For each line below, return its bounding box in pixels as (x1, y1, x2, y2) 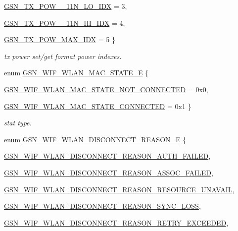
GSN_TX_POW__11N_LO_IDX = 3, (4, 1, 127, 11)
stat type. (4, 117, 32, 128)
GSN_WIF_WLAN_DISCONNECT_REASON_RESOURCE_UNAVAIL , (4, 184, 235, 194)
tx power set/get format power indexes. (4, 51, 122, 61)
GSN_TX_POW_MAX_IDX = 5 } (4, 34, 115, 45)
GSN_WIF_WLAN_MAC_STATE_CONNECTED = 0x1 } (4, 101, 191, 111)
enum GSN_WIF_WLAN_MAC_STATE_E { (4, 67, 149, 78)
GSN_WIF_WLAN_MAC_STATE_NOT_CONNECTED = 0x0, (4, 84, 208, 94)
